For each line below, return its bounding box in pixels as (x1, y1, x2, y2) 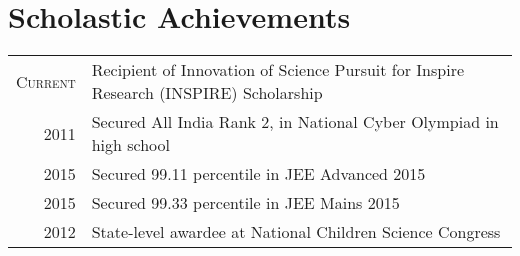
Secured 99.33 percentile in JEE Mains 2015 (91, 191, 400, 215)
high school (91, 133, 171, 157)
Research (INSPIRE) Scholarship (91, 81, 323, 105)
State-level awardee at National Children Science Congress (91, 220, 501, 244)
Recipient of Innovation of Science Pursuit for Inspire (91, 58, 465, 82)
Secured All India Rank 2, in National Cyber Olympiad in (91, 110, 499, 134)
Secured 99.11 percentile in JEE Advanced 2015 (91, 162, 426, 186)
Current (16, 69, 76, 93)
